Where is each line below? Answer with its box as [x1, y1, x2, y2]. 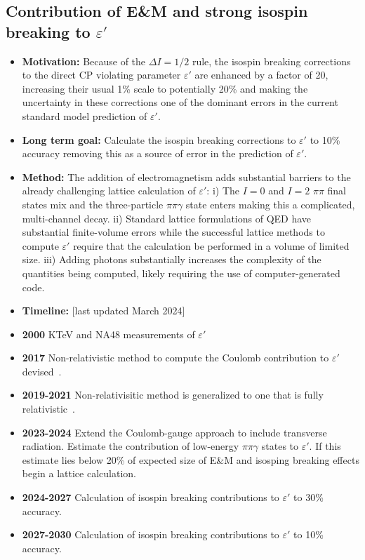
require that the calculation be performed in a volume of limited [73, 238, 350, 253]
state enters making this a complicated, [185, 196, 355, 211]
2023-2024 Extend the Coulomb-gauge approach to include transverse [22, 425, 327, 439]
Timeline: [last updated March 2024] [22, 303, 185, 318]
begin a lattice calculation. [22, 466, 136, 481]
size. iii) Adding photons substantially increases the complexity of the [22, 252, 321, 267]
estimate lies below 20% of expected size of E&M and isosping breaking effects [22, 452, 359, 467]
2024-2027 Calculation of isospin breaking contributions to [22, 490, 279, 505]
